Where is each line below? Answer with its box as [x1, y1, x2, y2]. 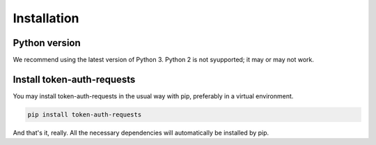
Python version [13, 37, 81, 49]
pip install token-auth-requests [27, 110, 142, 119]
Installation [13, 10, 79, 26]
